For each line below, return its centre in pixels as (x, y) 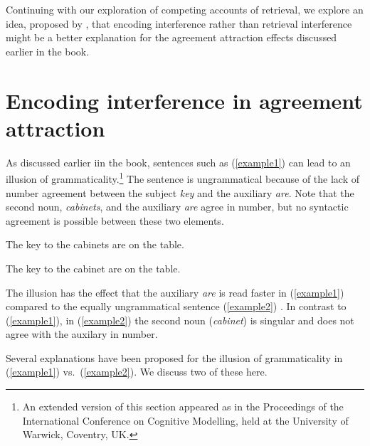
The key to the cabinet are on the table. (93, 268)
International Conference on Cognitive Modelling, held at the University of (185, 420)
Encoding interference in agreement (184, 100)
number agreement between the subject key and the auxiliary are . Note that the (180, 192)
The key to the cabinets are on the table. (95, 244)
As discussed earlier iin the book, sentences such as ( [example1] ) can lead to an (178, 162)
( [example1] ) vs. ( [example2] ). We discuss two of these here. (137, 372)
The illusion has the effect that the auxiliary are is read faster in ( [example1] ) (175, 292)
